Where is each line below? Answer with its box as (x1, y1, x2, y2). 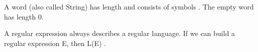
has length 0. (4, 11, 44, 21)
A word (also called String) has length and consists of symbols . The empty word (4, 1, 254, 11)
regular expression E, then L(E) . (4, 37, 106, 48)
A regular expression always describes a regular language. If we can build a (4, 28, 235, 38)
